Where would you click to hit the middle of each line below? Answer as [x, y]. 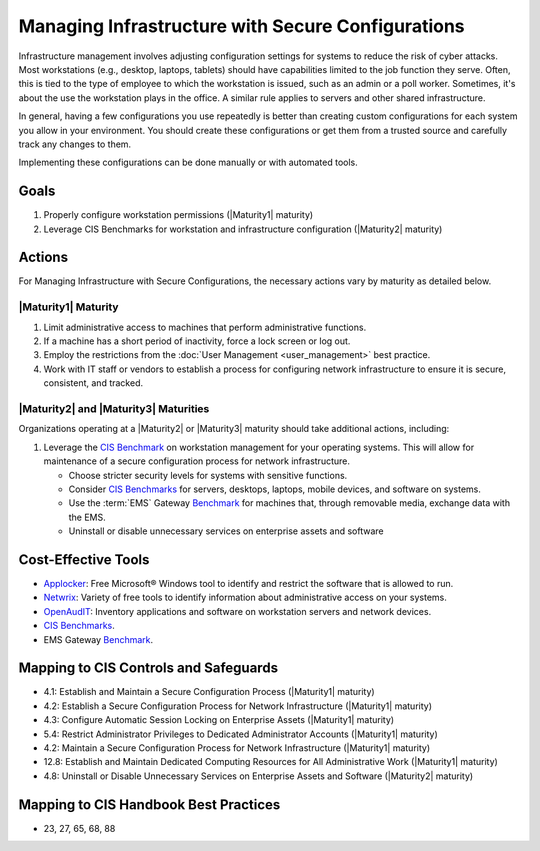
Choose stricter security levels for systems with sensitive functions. [208, 475]
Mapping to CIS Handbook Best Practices [149, 804]
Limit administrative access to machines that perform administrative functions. [205, 327]
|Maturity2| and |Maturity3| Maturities [114, 408]
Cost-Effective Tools [84, 559]
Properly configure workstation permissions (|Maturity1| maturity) [178, 215]
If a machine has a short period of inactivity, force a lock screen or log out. [197, 341]
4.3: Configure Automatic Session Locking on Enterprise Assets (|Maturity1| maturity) [219, 720]
